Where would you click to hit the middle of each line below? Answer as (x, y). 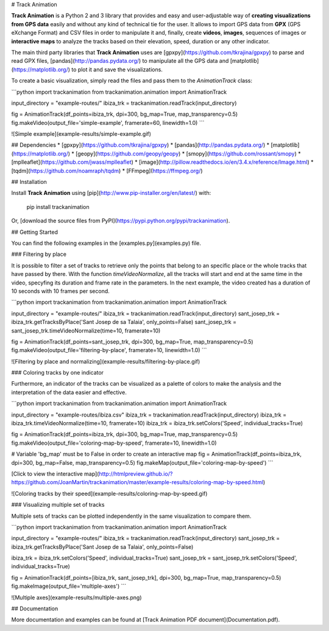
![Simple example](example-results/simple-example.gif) (81, 134)
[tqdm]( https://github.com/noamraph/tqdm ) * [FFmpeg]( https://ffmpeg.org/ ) (107, 171)
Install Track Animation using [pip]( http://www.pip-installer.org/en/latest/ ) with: (111, 193)
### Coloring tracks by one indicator (57, 373)
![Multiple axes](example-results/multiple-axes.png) (76, 598)
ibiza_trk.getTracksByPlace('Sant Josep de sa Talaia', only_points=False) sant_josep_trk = (124, 322)
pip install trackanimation (58, 206)
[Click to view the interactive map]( (55, 474)
